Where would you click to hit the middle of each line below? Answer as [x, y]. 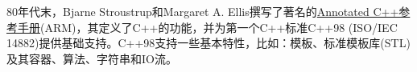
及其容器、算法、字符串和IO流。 [92, 58]
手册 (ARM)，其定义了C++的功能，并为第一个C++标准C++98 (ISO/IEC [207, 27]
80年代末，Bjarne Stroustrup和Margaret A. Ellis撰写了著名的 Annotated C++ [203, 11]
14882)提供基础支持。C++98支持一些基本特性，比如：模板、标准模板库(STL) [208, 43]
